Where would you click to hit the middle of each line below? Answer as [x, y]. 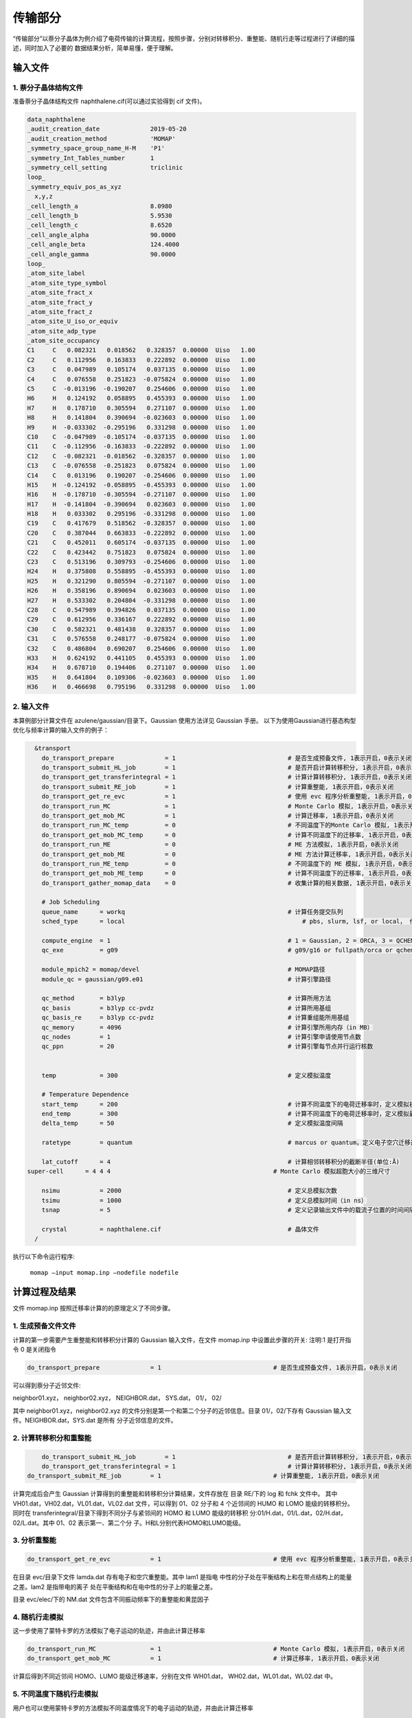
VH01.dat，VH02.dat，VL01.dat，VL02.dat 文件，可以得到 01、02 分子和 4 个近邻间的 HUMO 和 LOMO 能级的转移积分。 [183, 1503]
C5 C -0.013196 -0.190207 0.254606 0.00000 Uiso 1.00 [141, 389]
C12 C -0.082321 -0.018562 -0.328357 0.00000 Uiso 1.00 [141, 456]
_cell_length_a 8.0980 [100, 206]
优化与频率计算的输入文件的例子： [61, 730]
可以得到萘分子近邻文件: [47, 1385]
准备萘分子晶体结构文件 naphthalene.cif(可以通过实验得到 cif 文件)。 [109, 101]
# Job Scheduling [71, 902]
